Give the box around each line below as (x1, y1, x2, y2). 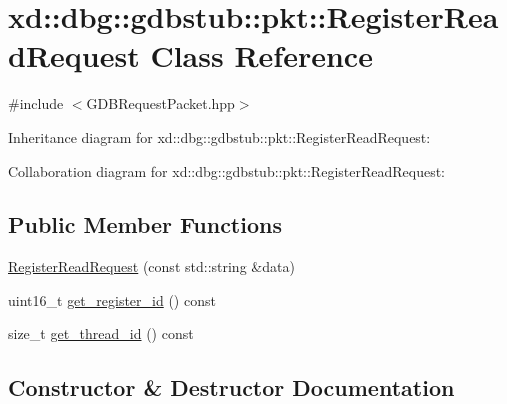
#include (8, 93, 64, 114)
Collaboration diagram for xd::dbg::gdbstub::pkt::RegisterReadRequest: (8, 160, 446, 181)
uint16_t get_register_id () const (8, 289, 216, 310)
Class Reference (150, 35, 373, 76)
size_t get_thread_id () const (8, 323, 194, 344)
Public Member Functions (8, 209, 282, 240)
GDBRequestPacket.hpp (86, 93, 235, 114)
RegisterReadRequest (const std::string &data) (8, 256, 295, 277)
